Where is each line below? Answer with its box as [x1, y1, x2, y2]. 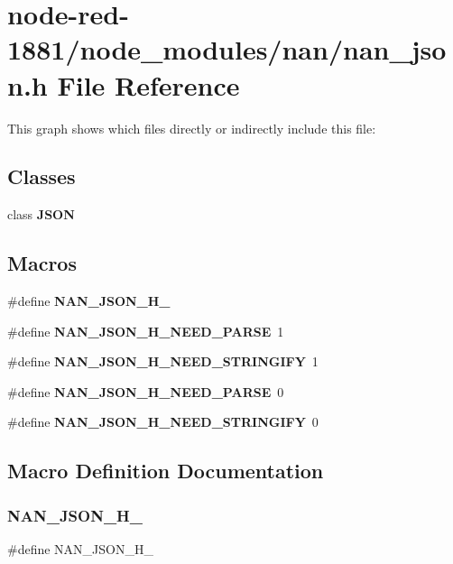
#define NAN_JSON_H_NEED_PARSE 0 [7, 382, 284, 401]
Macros [7, 249, 77, 277]
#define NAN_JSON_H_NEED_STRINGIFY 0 [7, 412, 319, 431]
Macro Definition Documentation [7, 457, 324, 485]
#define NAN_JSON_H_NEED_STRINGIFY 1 [7, 352, 319, 371]
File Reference [57, 66, 240, 103]
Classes [7, 162, 76, 190]
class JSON [7, 205, 75, 224]
